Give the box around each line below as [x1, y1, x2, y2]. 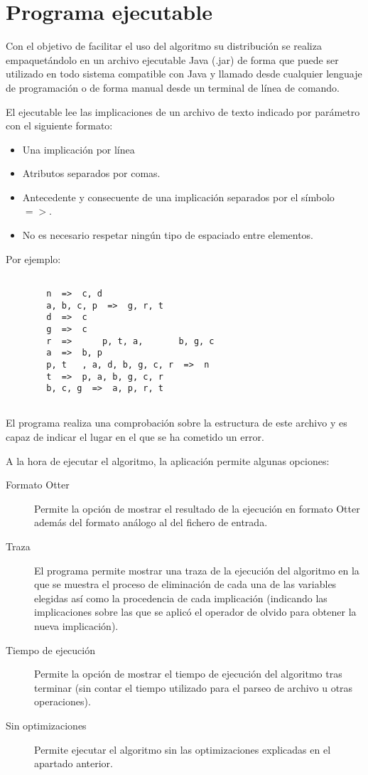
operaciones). [34, 694, 91, 709]
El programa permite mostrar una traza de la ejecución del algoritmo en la [34, 562, 359, 577]
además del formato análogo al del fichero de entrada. [34, 515, 268, 530]
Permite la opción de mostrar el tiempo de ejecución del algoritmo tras [34, 666, 342, 681]
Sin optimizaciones [6, 717, 87, 732]
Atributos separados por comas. [22, 166, 161, 181]
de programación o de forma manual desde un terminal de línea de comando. [6, 80, 340, 95]
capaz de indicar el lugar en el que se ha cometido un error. [6, 429, 264, 444]
